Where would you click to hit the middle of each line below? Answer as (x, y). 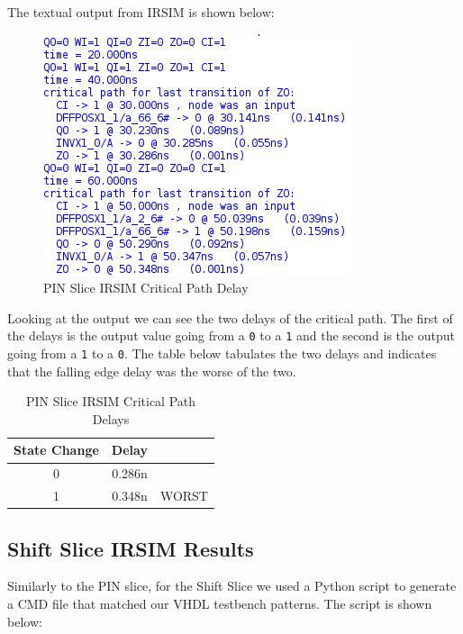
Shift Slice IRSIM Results (131, 548)
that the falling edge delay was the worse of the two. (152, 371)
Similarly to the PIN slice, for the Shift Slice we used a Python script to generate (232, 586)
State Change (56, 450)
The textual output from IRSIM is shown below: (141, 12)
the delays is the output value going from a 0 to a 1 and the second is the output (231, 335)
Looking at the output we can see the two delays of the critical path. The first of (230, 317)
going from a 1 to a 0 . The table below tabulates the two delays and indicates (222, 353)
